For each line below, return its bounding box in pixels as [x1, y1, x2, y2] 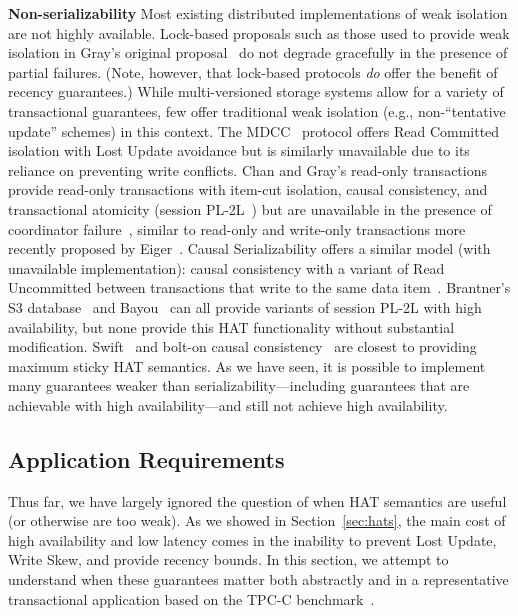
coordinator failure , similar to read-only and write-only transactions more [8, 218, 466, 239]
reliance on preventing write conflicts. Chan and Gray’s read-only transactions [8, 159, 487, 180]
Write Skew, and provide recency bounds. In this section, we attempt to [8, 549, 449, 570]
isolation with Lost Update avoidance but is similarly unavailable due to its [8, 140, 470, 161]
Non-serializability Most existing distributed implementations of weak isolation [8, 3, 508, 23]
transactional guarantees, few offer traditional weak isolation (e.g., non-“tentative [8, 100, 506, 121]
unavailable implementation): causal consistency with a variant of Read [8, 257, 445, 278]
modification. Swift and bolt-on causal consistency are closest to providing [8, 336, 477, 357]
